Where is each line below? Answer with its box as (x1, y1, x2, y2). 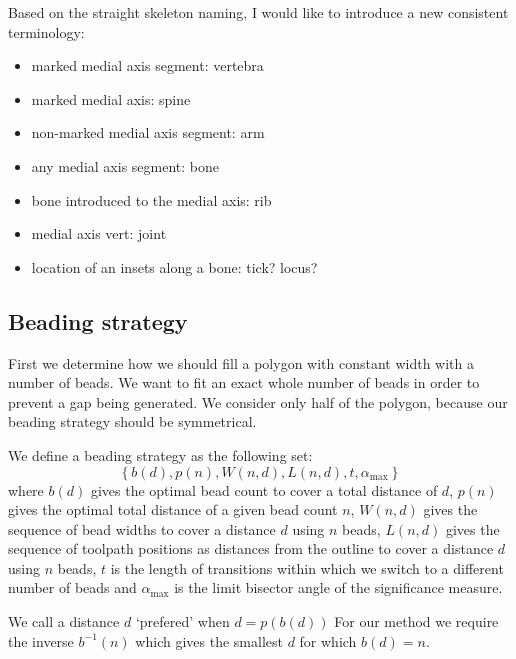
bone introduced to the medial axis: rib (31, 189, 272, 210)
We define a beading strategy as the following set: (8, 444, 313, 465)
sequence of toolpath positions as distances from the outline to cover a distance (8, 538, 494, 559)
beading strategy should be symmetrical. (8, 411, 257, 432)
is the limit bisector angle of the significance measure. (174, 577, 503, 598)
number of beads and (8, 577, 137, 598)
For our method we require (334, 611, 499, 632)
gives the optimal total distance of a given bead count (8, 499, 338, 520)
